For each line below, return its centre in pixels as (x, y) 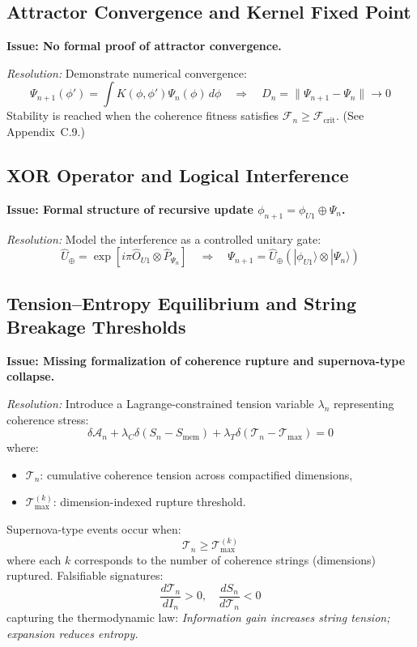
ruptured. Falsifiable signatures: (85, 575)
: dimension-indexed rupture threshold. (149, 502)
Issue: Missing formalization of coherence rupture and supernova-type (206, 360)
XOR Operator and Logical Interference (178, 175)
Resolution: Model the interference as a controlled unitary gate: (164, 238)
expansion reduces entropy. (72, 634)
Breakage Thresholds (96, 326)
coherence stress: (48, 419)
